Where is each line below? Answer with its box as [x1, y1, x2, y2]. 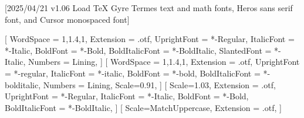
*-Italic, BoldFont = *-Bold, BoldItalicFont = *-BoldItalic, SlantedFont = [5, 44, 272, 56]
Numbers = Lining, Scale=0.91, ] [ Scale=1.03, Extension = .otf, [43, 78, 276, 91]
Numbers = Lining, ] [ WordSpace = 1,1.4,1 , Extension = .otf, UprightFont [28, 55, 300, 68]
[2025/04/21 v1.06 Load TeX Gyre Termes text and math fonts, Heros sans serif [5, 2, 293, 13]
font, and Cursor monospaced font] [5, 13, 130, 25]
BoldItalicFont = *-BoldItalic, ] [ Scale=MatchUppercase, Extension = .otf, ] [5, 101, 282, 113]
